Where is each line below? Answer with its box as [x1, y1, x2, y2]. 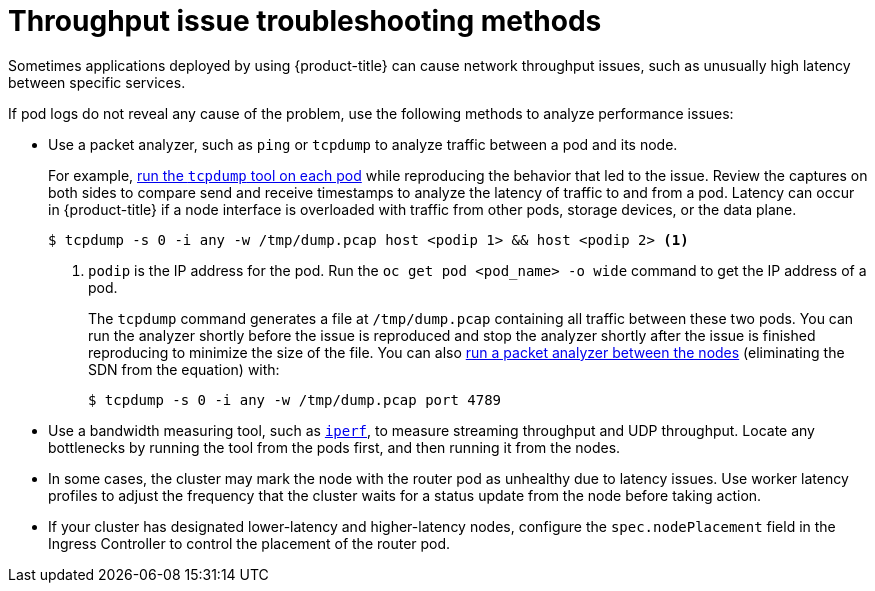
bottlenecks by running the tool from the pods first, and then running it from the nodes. [48, 438, 621, 456]
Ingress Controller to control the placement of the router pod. [48, 534, 451, 552]
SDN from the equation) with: [88, 360, 280, 378]
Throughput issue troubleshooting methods [8, 4, 602, 38]
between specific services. [8, 73, 186, 91]
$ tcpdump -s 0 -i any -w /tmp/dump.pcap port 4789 [88, 391, 502, 408]
